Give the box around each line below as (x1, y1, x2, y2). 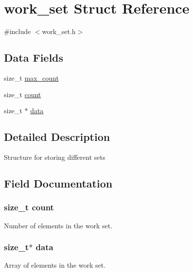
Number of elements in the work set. (4, 220, 113, 230)
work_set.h (42, 26, 76, 36)
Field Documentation (4, 175, 113, 190)
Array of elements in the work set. (4, 260, 106, 270)
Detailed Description (4, 129, 110, 144)
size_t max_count (4, 72, 59, 83)
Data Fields (4, 50, 64, 65)
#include (4, 26, 31, 36)
